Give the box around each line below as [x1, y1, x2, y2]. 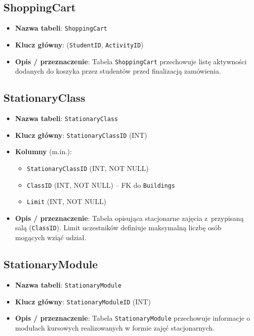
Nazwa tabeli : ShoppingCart [15, 23, 108, 33]
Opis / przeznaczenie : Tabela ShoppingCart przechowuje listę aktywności [15, 56, 247, 66]
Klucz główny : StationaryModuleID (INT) [15, 296, 151, 306]
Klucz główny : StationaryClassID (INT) [15, 129, 147, 140]
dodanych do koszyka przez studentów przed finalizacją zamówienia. [15, 66, 221, 76]
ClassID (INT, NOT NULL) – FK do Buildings [27, 179, 175, 190]
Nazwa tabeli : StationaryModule [15, 279, 122, 290]
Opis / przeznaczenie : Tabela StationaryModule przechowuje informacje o [15, 313, 251, 323]
